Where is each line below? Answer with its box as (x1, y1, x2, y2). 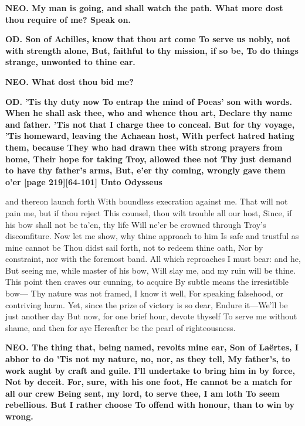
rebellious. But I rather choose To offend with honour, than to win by (5, 398, 295, 411)
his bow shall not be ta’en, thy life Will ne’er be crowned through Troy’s (5, 218, 266, 230)
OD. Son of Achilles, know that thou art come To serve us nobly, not (5, 33, 290, 45)
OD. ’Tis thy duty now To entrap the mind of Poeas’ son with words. (5, 95, 292, 107)
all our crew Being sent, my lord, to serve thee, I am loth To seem (5, 387, 280, 399)
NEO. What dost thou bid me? (5, 75, 134, 87)
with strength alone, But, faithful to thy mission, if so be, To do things (5, 44, 299, 56)
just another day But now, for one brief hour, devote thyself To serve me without (5, 310, 297, 322)
